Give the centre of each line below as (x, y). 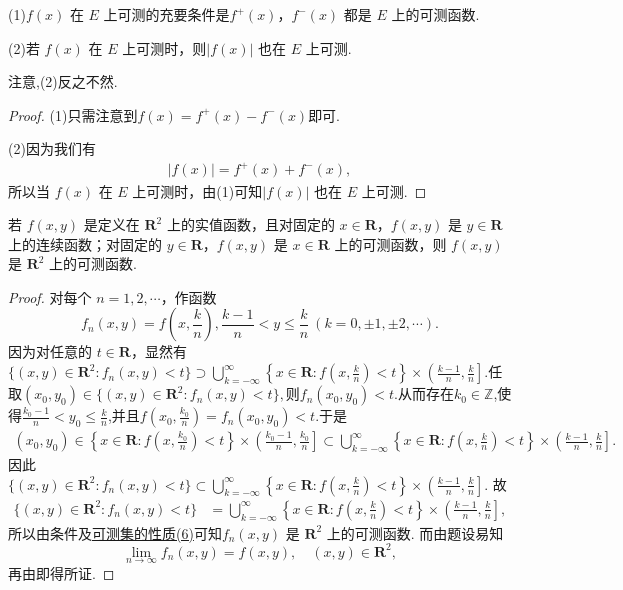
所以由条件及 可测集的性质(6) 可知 (115, 532)
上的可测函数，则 (390, 243)
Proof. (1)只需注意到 (73, 114)
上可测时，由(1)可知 (197, 190)
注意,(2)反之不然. (63, 81)
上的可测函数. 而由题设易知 (415, 532)
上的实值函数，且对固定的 (250, 224)
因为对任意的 (50, 351)
